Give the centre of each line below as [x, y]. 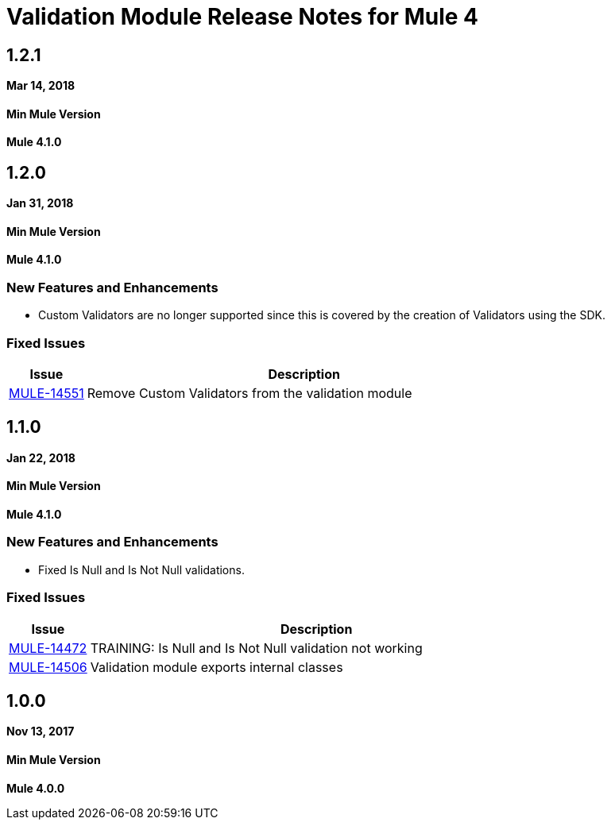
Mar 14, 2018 [41, 86]
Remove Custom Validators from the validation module [249, 393]
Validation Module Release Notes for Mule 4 [243, 17]
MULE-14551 [46, 393]
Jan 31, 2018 [40, 203]
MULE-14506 [48, 667]
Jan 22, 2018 [41, 457]
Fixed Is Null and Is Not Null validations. [141, 569]
